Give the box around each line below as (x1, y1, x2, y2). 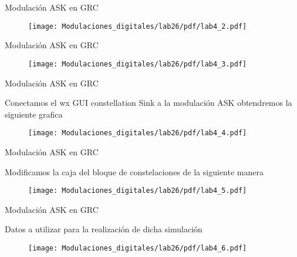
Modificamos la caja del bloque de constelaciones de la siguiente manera (5, 165, 264, 178)
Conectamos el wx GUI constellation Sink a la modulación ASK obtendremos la (5, 96, 292, 109)
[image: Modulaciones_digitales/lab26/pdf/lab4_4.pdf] (28, 129, 247, 138)
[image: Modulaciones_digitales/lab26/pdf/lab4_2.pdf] (28, 22, 247, 31)
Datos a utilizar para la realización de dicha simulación (5, 223, 203, 235)
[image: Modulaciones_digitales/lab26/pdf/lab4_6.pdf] (28, 243, 247, 252)
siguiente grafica (5, 108, 63, 120)
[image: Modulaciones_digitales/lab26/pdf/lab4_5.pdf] (28, 186, 247, 195)
